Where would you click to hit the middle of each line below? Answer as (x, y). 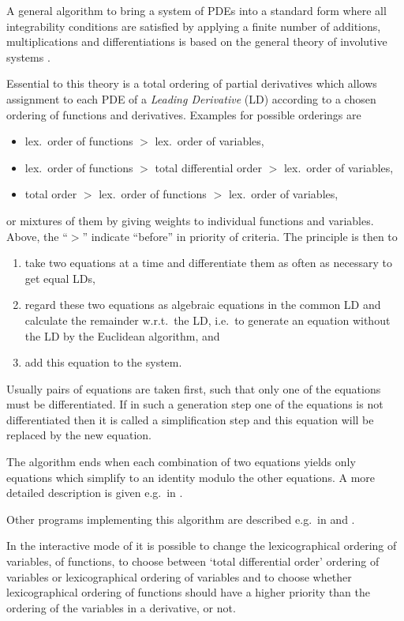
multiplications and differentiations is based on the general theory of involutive (197, 41)
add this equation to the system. (103, 362)
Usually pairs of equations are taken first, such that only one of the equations (194, 388)
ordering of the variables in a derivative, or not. (121, 607)
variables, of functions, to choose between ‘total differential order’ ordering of (193, 561)
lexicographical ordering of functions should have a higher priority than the (188, 592)
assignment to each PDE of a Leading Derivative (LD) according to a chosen (191, 98)
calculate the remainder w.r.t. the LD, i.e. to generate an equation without (208, 320)
